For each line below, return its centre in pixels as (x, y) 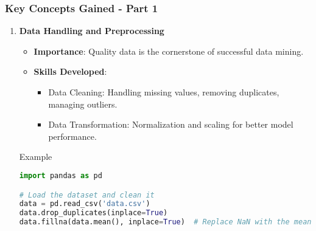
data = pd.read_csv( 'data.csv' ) (85, 204)
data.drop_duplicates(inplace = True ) (93, 213)
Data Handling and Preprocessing (92, 31)
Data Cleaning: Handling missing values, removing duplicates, (164, 92)
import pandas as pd (61, 175)
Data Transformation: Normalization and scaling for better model (171, 124)
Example (36, 157)
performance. (72, 136)
